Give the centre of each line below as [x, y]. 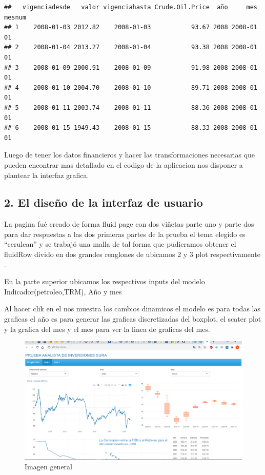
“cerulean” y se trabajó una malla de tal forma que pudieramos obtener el [120, 244]
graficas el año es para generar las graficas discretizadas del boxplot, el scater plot [133, 319]
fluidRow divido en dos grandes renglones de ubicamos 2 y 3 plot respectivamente [132, 254]
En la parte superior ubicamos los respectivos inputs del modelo [105, 281]
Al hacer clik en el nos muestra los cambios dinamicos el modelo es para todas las [132, 309]
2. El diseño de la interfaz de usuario [104, 202]
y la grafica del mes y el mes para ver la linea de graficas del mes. [107, 329]
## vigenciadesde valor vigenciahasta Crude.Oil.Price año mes [131, 7]
